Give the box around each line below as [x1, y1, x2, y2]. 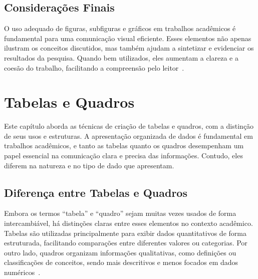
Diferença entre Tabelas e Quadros [4, 184, 187, 200]
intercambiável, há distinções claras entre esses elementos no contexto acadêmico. [4, 218, 253, 228]
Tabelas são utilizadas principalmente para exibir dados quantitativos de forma [4, 227, 246, 238]
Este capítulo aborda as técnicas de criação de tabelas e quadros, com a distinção [4, 121, 254, 131]
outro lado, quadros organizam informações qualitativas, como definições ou [4, 247, 236, 257]
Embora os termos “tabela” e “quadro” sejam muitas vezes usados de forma [4, 208, 236, 218]
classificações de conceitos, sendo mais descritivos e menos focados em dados [4, 257, 238, 267]
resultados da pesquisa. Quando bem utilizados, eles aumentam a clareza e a [4, 52, 238, 63]
